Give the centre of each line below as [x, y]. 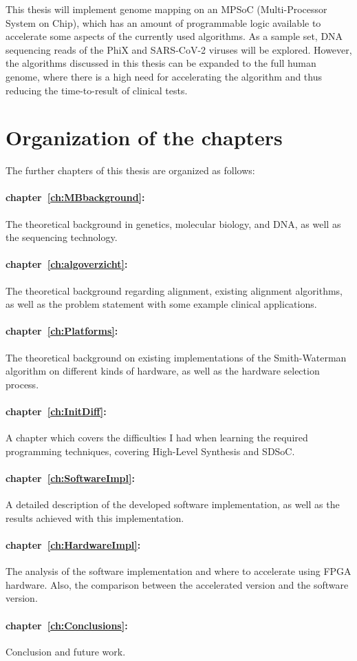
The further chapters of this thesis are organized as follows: [130, 170]
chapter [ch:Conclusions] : [67, 625]
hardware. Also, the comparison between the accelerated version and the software [177, 584]
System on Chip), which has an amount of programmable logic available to [163, 22]
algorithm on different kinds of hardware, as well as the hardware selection [163, 371]
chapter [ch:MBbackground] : [75, 197]
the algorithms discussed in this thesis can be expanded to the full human [161, 63]
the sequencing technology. [62, 237]
